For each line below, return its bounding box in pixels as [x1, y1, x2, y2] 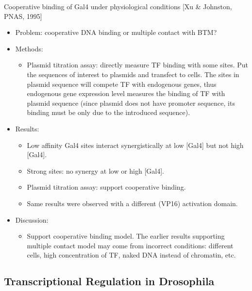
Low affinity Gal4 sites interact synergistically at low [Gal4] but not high [27, 140, 244, 150]
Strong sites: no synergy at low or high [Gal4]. [27, 165, 165, 176]
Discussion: [15, 214, 49, 225]
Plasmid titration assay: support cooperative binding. [27, 182, 186, 192]
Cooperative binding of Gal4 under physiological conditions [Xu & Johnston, [4, 1, 232, 11]
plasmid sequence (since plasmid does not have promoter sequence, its [27, 97, 235, 108]
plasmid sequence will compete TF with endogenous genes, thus [27, 79, 217, 89]
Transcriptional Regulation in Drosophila [4, 274, 215, 289]
